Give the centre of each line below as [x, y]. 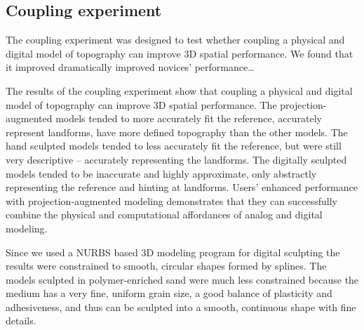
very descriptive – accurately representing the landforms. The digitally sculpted [176, 159]
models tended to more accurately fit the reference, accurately [189, 118]
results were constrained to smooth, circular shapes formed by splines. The [166, 266]
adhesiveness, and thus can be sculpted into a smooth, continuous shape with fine [181, 306]
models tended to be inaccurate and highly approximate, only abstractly [161, 173]
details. [21, 321]
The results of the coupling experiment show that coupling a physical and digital [179, 90]
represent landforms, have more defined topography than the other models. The [177, 132]
